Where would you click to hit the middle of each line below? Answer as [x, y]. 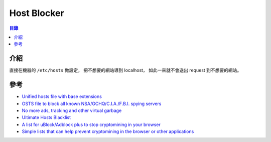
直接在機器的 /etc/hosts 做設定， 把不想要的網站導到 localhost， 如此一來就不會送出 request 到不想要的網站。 [125, 70]
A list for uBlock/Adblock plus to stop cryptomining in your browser [91, 124]
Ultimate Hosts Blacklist [46, 117]
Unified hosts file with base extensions [62, 96]
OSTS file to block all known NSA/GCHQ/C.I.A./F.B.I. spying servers [92, 103]
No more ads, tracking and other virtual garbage [72, 110]
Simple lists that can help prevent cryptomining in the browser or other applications [108, 131]
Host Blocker [37, 13]
